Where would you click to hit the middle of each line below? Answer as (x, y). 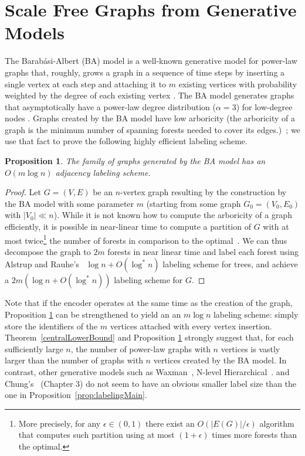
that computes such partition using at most (96, 435)
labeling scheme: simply (256, 314)
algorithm (277, 423)
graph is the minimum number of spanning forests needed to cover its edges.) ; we (152, 129)
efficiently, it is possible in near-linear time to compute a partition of (128, 227)
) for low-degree (264, 106)
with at (276, 227)
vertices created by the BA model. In (220, 360)
